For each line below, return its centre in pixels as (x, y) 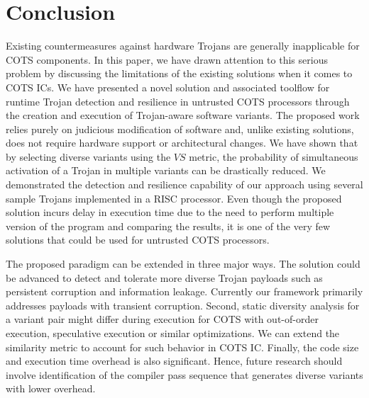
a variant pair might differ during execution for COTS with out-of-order (162, 319)
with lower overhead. (51, 388)
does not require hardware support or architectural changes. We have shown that (182, 143)
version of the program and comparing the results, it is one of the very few (168, 226)
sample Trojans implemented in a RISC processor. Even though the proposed (174, 198)
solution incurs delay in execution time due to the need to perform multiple (170, 212)
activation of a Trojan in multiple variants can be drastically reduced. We (166, 170)
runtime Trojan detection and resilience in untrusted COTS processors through (178, 101)
